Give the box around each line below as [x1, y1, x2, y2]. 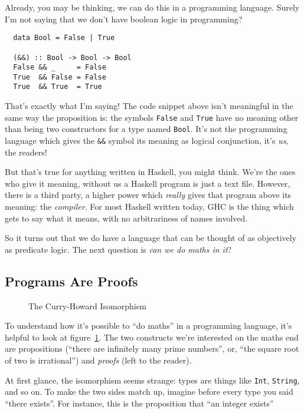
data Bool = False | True [13, 34, 115, 42]
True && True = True [13, 82, 102, 91]
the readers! [5, 146, 47, 158]
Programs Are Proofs [5, 272, 138, 290]
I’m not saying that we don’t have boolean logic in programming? [5, 12, 243, 25]
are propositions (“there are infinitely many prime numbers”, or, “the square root [5, 342, 299, 355]
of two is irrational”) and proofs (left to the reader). [5, 354, 192, 366]
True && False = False [13, 72, 106, 81]
